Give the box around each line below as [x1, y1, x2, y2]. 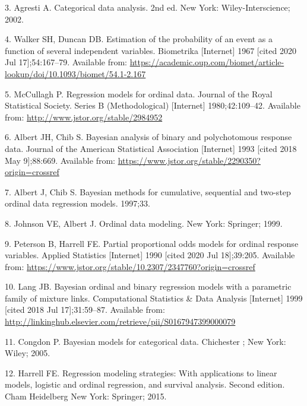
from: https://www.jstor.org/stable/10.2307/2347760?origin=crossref [5, 260, 255, 272]
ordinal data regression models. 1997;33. [5, 197, 150, 210]
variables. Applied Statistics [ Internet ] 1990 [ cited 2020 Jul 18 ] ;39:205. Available [5, 249, 295, 261]
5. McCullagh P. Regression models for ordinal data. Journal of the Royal [5, 87, 273, 100]
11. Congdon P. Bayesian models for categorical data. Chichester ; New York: [5, 335, 286, 347]
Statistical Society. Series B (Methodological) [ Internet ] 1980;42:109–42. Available [5, 99, 300, 112]
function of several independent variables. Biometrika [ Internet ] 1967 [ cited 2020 [5, 44, 296, 56]
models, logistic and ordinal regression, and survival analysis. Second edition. [5, 378, 285, 391]
